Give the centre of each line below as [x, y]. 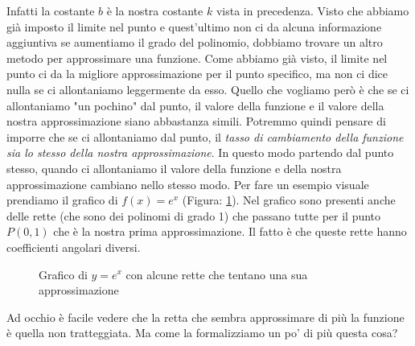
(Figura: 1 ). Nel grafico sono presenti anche [289, 200]
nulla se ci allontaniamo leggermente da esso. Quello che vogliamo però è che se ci [208, 89]
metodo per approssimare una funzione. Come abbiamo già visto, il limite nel [197, 58]
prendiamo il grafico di [62, 200]
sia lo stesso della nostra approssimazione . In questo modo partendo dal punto [200, 152]
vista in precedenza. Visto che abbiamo [312, 10]
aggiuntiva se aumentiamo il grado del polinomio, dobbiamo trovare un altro [195, 42]
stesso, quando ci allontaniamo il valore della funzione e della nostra [174, 168]
